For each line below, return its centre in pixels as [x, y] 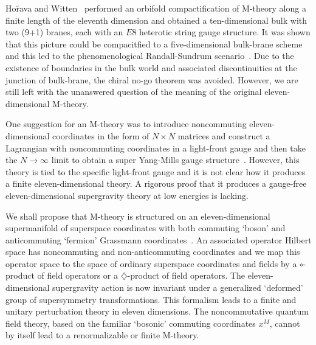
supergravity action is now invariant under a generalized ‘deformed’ [178, 287]
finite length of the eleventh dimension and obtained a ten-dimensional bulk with [156, 20]
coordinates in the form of [101, 135]
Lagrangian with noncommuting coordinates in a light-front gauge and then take [156, 148]
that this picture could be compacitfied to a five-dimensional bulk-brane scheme [154, 44]
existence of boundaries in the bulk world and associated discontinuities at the [151, 67]
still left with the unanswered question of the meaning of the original [134, 92]
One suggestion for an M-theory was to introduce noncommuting [126, 124]
